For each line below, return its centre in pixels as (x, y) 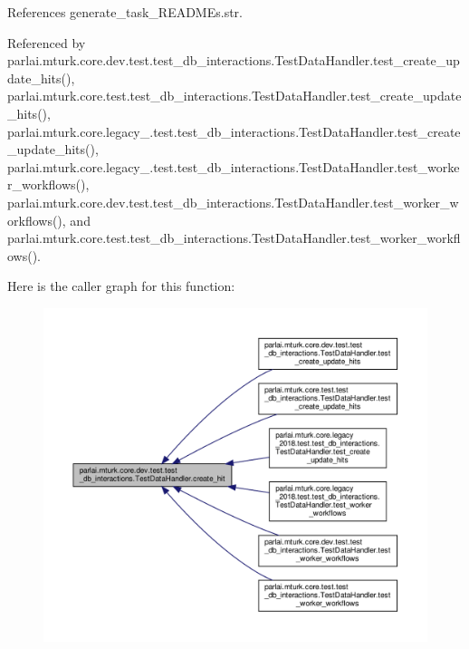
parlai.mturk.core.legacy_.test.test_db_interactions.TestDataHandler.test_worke (234, 166)
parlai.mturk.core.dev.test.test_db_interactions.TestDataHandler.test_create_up (234, 60)
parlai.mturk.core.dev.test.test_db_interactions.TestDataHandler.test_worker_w (233, 202)
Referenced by (47, 42)
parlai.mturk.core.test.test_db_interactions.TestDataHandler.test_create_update (234, 96)
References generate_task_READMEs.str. (125, 12)
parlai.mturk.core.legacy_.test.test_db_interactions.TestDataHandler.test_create (234, 131)
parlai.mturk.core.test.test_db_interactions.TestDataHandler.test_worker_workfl (234, 238)
